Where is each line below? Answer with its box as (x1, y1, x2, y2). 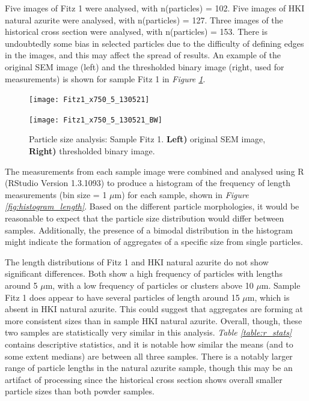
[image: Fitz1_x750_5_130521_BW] (29, 115, 162, 124)
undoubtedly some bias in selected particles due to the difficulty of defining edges (5, 37, 304, 49)
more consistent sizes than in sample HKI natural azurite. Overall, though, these (5, 314, 302, 327)
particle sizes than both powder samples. (5, 385, 154, 397)
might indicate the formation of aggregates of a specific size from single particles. (5, 235, 303, 248)
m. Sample (261, 279, 301, 291)
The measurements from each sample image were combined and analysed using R (5, 164, 304, 177)
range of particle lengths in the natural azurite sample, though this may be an (5, 361, 293, 374)
